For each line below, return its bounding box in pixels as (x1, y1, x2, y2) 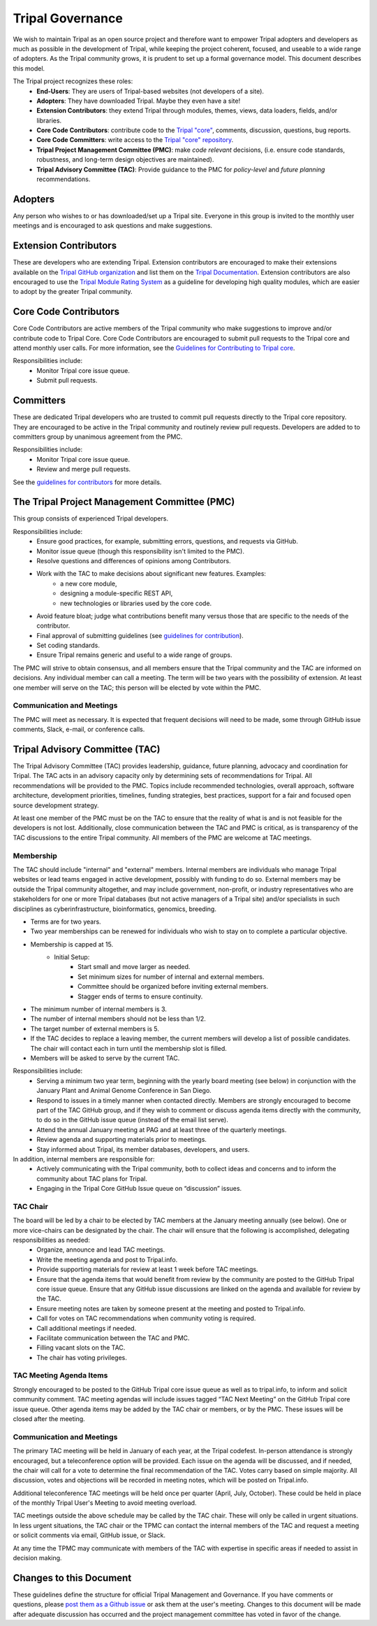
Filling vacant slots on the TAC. (36, 1343, 126, 1352)
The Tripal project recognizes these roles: (13, 77, 133, 85)
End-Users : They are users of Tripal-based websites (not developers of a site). (36, 87, 265, 95)
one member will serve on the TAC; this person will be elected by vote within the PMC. (13, 683, 262, 692)
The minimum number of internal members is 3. (30, 1005, 168, 1014)
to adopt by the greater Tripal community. (13, 288, 133, 296)
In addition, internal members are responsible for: (13, 1154, 155, 1163)
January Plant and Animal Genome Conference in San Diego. (36, 1087, 212, 1095)
